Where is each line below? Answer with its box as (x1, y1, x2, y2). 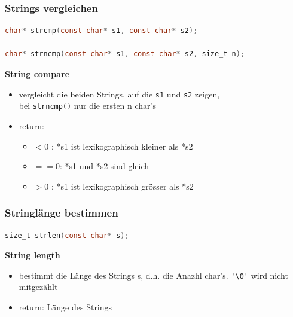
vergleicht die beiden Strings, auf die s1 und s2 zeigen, (19, 87, 220, 100)
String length (5, 249, 60, 261)
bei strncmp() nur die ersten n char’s (19, 99, 157, 112)
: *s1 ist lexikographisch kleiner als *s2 (51, 139, 193, 152)
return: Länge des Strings (19, 300, 112, 313)
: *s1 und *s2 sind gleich (59, 160, 149, 172)
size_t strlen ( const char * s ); (5, 231, 129, 240)
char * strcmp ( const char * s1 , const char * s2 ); (5, 26, 198, 35)
